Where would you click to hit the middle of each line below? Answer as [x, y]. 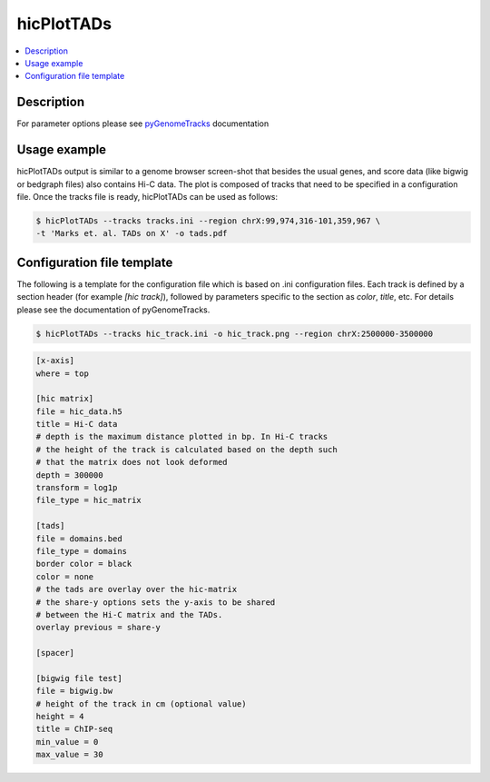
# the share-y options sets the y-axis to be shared [156, 602]
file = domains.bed [79, 539]
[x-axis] [55, 361]
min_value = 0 [67, 742]
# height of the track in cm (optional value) [141, 703]
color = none [65, 576]
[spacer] [55, 653]
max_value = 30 [69, 755]
